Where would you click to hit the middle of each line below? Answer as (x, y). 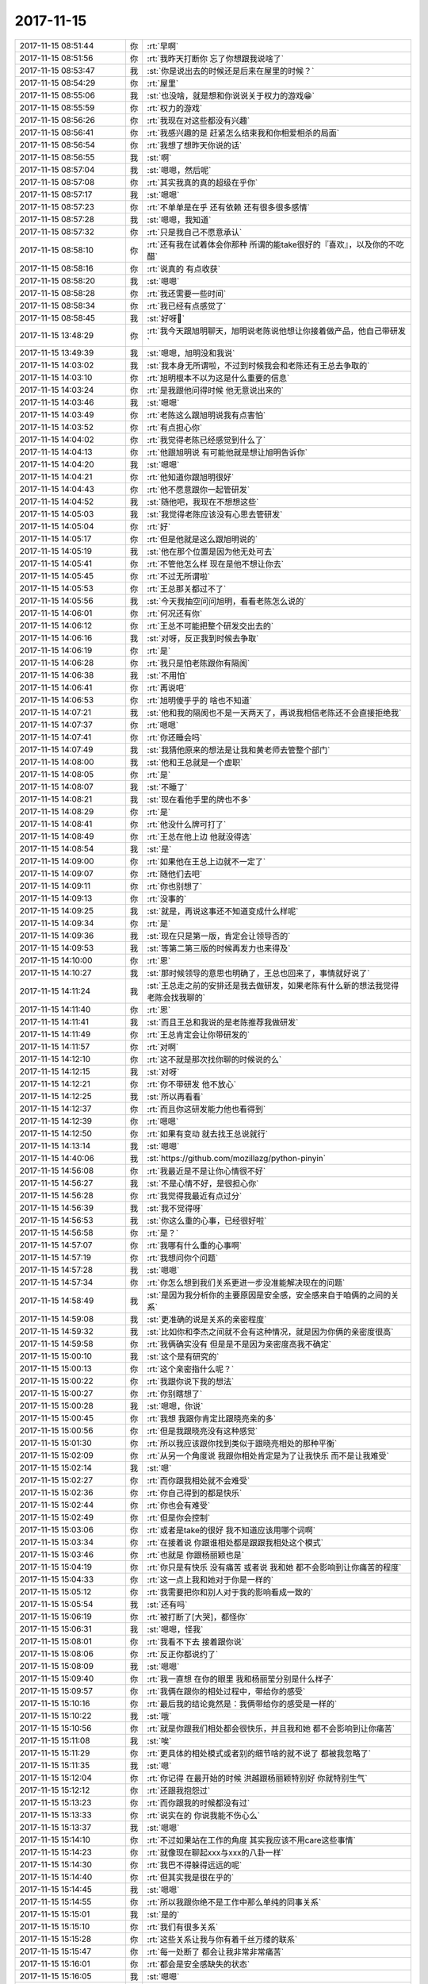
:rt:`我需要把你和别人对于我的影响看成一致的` (230, 1592)
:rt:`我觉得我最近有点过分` (195, 1196)
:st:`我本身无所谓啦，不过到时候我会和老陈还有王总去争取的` (258, 365)
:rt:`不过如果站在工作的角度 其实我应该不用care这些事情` (251, 1840)
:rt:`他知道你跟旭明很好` (191, 477)
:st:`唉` (159, 1740)
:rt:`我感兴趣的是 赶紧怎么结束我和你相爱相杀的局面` (243, 133)
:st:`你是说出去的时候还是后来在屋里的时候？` (231, 71)
